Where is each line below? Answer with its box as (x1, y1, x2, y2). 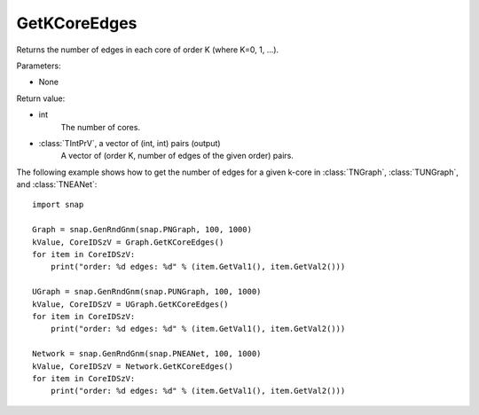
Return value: (16, 93, 66, 104)
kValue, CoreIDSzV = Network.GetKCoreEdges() (32, 361, 234, 372)
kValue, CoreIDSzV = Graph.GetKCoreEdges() (32, 237, 224, 247)
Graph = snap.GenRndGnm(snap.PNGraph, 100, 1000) (32, 224, 253, 235)
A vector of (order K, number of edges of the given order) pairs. (60, 151, 294, 161)
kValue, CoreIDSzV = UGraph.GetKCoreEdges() (32, 299, 230, 309)
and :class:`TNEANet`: (16, 179, 98, 190)
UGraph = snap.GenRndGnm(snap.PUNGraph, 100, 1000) (32, 286, 262, 297)
